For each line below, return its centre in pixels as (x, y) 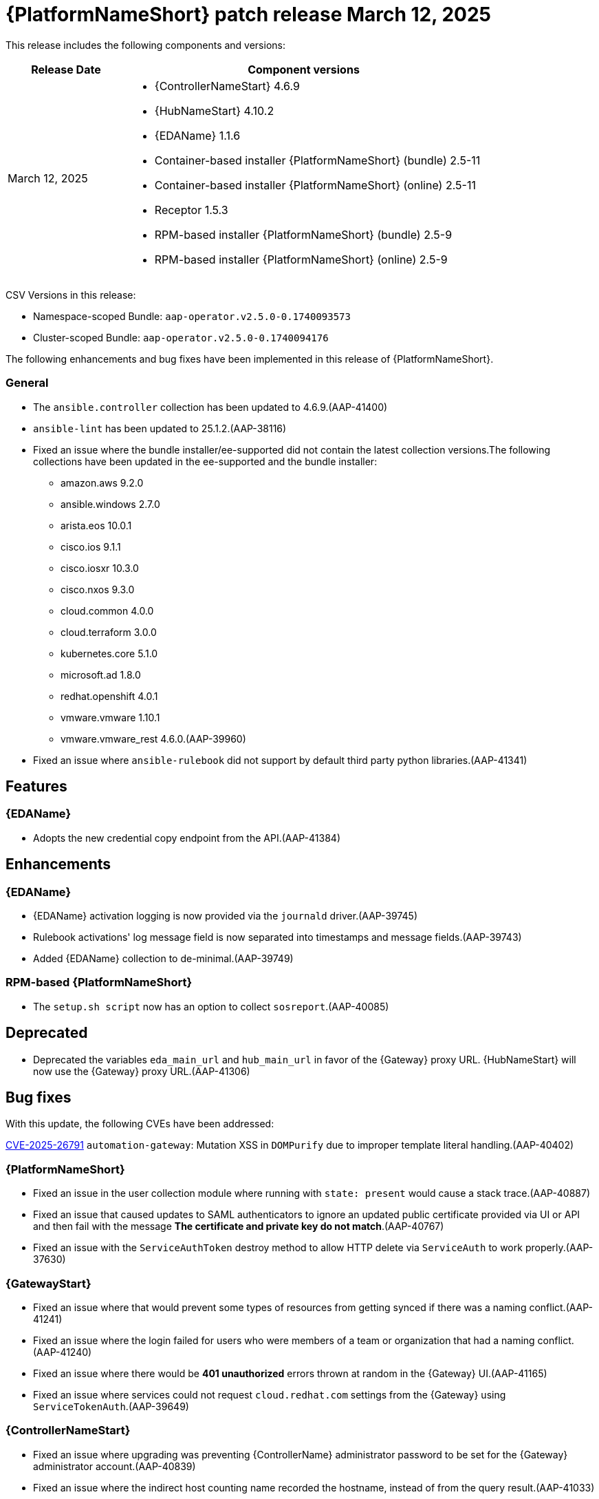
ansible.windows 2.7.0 (110, 504)
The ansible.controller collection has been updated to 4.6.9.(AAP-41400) (210, 407)
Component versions (304, 69)
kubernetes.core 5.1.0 (109, 653)
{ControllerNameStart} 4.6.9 (227, 86)
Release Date (66, 69)
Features (36, 786)
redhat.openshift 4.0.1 (109, 696)
